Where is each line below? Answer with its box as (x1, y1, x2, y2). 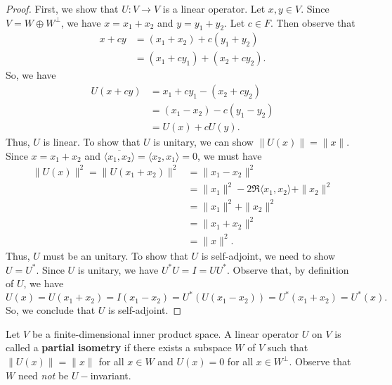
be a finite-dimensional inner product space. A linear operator (32, 326, 299, 341)
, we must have (197, 148, 262, 163)
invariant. (90, 367, 131, 382)
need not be (18, 367, 69, 382)
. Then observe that (270, 15, 355, 30)
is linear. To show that (43, 134, 141, 149)
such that (267, 340, 308, 355)
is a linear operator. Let (162, 1, 266, 15)
